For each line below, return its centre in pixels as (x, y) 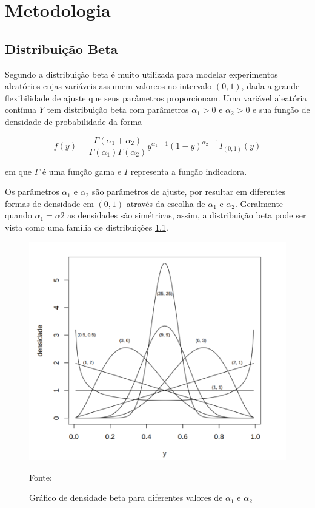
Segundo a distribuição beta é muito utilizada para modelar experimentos (141, 74)
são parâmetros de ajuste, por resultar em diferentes (188, 191)
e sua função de (281, 110)
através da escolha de (166, 203)
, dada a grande (270, 86)
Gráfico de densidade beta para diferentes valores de (126, 497)
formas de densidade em (49, 203)
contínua (21, 110)
